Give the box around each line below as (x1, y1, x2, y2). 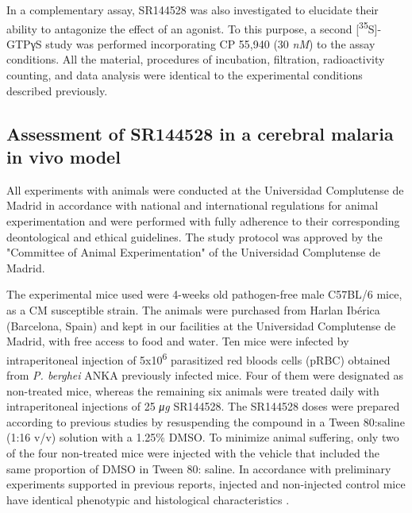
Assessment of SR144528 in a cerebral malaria (6, 121, 394, 145)
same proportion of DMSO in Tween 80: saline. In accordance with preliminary (6, 460, 391, 476)
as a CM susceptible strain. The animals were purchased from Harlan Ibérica (6, 301, 380, 318)
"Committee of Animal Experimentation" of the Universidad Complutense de (6, 244, 380, 260)
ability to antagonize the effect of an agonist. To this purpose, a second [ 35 (6, 17, 368, 37)
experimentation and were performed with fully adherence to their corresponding (6, 213, 400, 229)
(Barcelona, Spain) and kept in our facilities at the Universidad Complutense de (6, 317, 396, 334)
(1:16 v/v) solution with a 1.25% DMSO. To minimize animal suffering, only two (6, 429, 399, 445)
